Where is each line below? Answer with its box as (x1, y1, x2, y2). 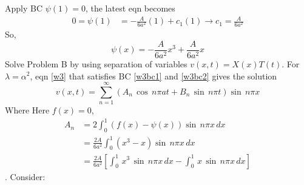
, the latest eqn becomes (85, 2, 175, 14)
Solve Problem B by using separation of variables (5, 57, 187, 70)
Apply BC (5, 2, 43, 14)
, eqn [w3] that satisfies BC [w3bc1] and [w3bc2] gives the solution (30, 69, 277, 82)
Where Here (5, 104, 50, 116)
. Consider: (5, 170, 46, 183)
